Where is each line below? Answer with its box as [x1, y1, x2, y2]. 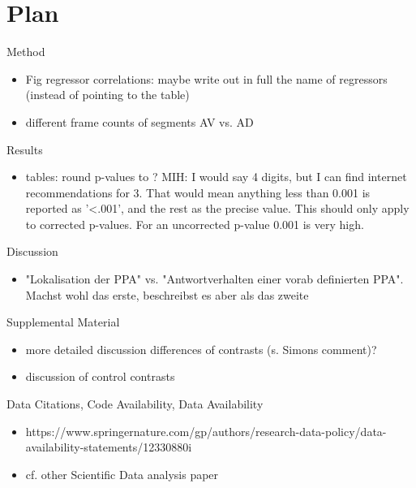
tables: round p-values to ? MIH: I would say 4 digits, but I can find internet [25, 168, 407, 185]
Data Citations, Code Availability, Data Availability [6, 395, 264, 412]
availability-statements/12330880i [25, 438, 192, 456]
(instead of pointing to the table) [25, 86, 190, 103]
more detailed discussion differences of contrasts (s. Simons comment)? [25, 340, 377, 357]
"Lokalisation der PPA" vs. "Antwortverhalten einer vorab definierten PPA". [25, 270, 404, 287]
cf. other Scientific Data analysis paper [25, 465, 219, 482]
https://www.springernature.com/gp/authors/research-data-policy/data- [25, 422, 387, 439]
